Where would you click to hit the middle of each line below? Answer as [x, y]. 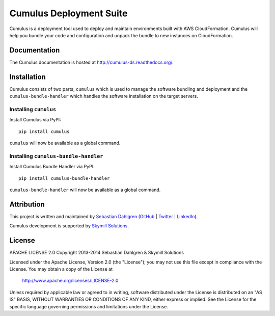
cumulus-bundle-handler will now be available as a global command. [85, 190]
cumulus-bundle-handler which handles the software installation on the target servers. [104, 96]
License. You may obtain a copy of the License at [61, 269]
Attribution [27, 204]
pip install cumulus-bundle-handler [64, 178]
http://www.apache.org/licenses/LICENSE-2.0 [70, 281]
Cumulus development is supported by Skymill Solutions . [69, 226]
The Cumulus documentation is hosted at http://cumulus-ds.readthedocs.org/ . [92, 62]
